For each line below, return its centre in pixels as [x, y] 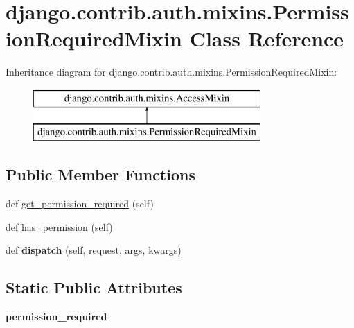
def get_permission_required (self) [80, 204]
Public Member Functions [100, 174]
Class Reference [267, 38]
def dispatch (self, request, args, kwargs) [94, 250]
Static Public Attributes [94, 287]
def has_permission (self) [59, 226]
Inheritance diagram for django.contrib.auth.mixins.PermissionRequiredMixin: [171, 72]
